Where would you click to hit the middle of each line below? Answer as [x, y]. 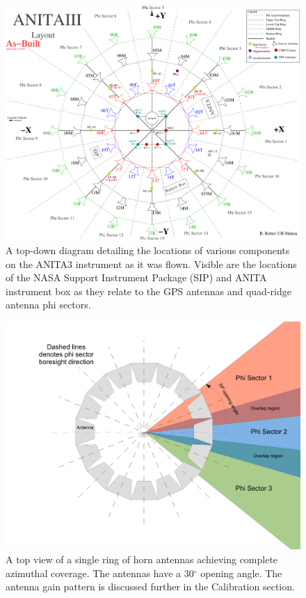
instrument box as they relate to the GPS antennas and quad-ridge [148, 291]
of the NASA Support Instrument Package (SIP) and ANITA [136, 277]
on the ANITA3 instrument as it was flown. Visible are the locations [151, 263]
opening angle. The [241, 573]
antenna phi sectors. [48, 305]
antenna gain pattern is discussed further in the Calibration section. [150, 587]
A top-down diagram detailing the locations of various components [148, 250]
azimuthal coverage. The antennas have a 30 [100, 573]
